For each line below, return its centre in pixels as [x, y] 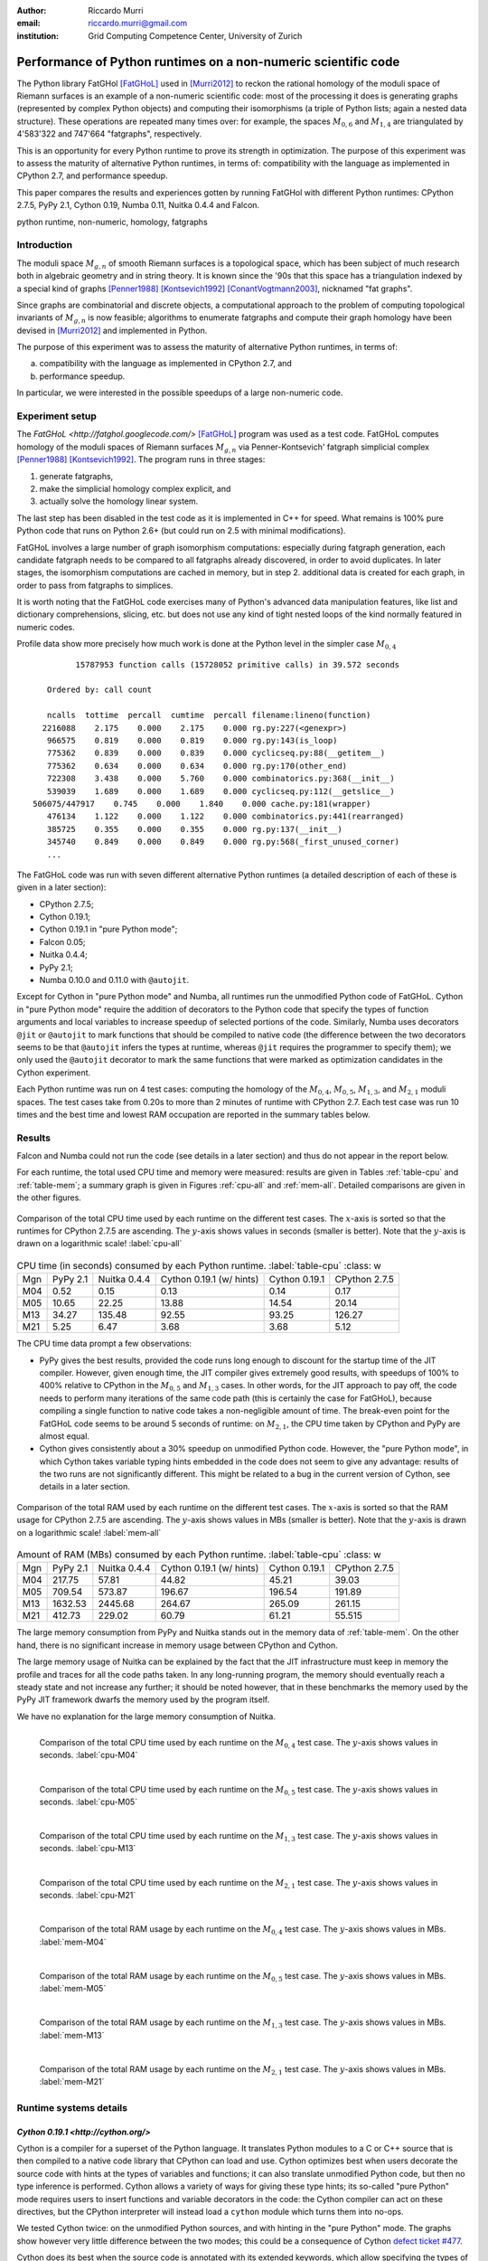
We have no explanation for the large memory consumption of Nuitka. [146, 1716]
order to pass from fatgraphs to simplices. [95, 585]
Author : [32, 10]
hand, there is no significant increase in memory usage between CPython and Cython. [177, 1645]
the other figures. [49, 1197]
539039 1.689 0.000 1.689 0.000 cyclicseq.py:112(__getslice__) [221, 791]
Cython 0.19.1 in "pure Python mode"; [108, 929]
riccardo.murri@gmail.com [138, 24]
